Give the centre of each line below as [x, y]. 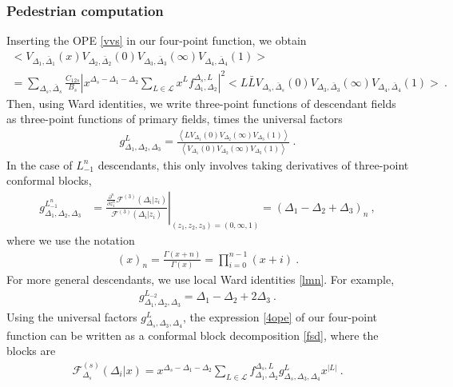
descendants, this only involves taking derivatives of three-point [253, 164]
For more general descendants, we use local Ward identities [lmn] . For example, [201, 279]
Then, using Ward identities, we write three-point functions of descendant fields [201, 103]
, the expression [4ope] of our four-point [280, 316]
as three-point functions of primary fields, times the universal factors [175, 119]
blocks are [31, 351]
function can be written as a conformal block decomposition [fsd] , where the [193, 335]
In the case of [40, 164]
